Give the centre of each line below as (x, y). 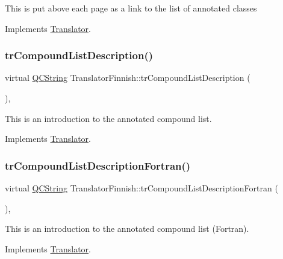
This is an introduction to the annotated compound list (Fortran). (127, 229)
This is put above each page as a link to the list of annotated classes (131, 8)
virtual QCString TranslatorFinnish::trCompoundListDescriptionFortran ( (141, 188)
